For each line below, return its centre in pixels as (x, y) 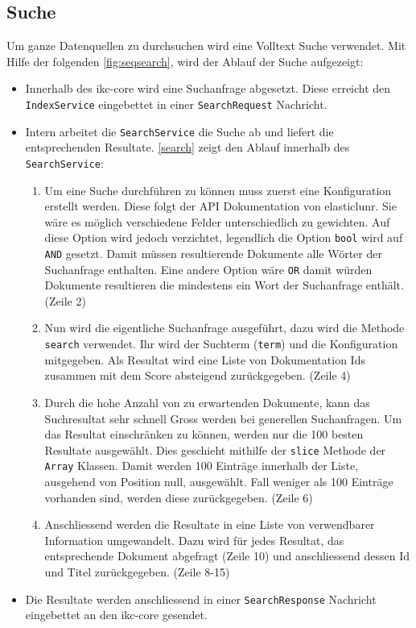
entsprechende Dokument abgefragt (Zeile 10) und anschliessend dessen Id (227, 556)
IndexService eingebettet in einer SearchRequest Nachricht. (176, 104)
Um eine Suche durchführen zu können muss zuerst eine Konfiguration (218, 190)
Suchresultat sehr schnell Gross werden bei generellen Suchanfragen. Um (223, 418)
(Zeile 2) (65, 300)
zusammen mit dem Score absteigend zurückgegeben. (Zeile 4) (198, 375)
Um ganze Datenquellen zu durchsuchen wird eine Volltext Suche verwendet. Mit (206, 46)
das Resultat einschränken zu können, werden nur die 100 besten (204, 434)
